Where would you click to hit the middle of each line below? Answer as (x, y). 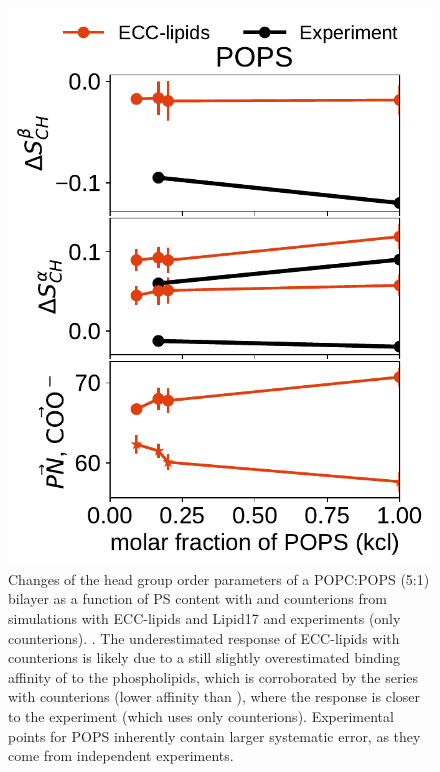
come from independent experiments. (121, 755)
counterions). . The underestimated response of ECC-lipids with (204, 637)
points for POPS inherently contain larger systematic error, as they (214, 735)
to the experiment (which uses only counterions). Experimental (201, 715)
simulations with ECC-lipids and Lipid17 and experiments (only (204, 618)
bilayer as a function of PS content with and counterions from (197, 598)
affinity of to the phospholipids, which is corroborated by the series (213, 676)
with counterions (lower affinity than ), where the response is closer (214, 696)
